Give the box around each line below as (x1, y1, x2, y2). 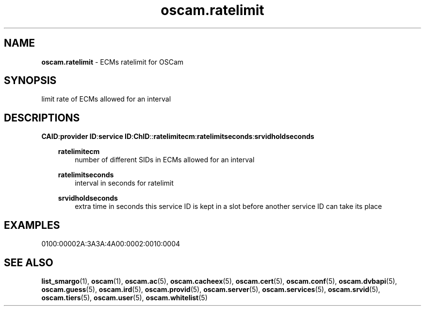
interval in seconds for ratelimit (75, 179, 174, 188)
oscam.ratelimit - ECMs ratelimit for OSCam (41, 57, 184, 66)
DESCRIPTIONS (4, 111, 80, 124)
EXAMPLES (4, 219, 60, 231)
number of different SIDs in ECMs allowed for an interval (75, 155, 255, 164)
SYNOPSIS (4, 74, 57, 87)
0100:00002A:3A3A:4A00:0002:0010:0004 (41, 240, 180, 248)
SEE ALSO (4, 256, 53, 269)
